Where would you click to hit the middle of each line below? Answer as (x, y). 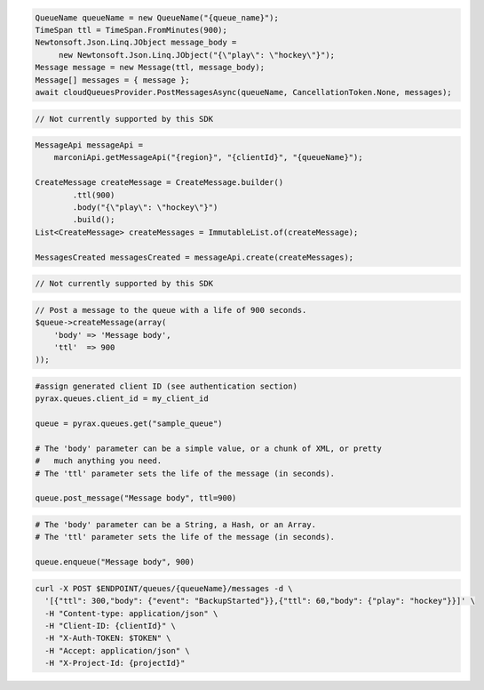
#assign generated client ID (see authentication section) (166, 386)
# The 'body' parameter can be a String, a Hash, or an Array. (176, 525)
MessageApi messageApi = (89, 145)
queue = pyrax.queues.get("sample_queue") (129, 424)
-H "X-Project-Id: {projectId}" (115, 663)
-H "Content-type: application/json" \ (131, 613)
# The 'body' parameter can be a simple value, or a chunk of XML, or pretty (208, 448)
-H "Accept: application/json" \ (117, 650)
